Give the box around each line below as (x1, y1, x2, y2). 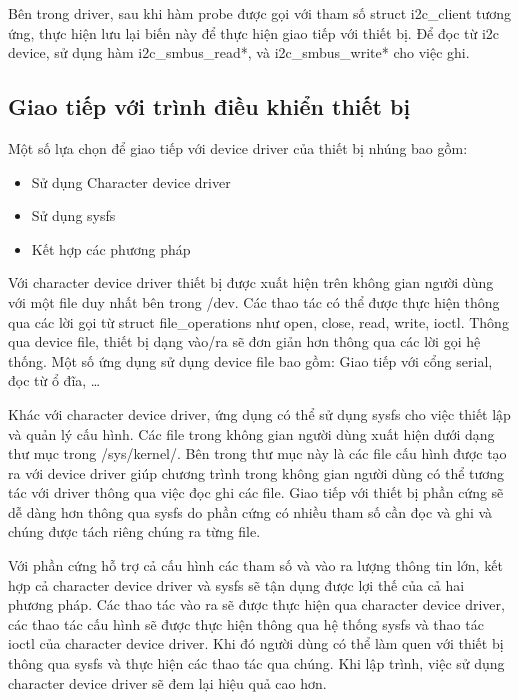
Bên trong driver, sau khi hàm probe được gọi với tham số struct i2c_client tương (8, 3, 512, 23)
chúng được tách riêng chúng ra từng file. (8, 521, 261, 542)
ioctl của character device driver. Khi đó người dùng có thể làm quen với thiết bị (8, 633, 504, 654)
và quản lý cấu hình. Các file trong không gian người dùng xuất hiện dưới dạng (8, 423, 495, 444)
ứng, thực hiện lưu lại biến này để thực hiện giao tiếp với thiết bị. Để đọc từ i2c (8, 22, 500, 43)
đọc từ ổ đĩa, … (8, 370, 101, 391)
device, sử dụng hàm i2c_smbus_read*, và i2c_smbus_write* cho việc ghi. (8, 42, 470, 63)
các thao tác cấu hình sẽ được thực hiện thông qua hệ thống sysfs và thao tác (8, 613, 484, 634)
